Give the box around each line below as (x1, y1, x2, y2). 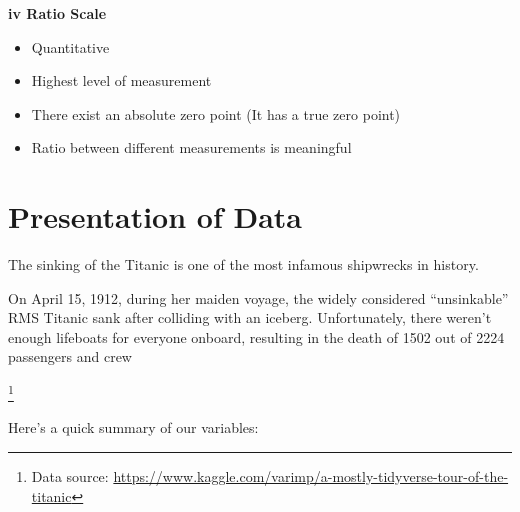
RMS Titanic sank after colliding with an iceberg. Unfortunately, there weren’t (8, 307, 492, 328)
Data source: (31, 465, 109, 486)
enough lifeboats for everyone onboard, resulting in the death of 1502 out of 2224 (8, 326, 505, 347)
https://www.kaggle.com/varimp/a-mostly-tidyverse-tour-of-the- (113, 465, 509, 486)
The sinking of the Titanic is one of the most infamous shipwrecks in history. (8, 254, 479, 275)
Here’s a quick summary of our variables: (8, 417, 259, 438)
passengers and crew (8, 346, 132, 367)
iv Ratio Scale (8, 3, 107, 23)
